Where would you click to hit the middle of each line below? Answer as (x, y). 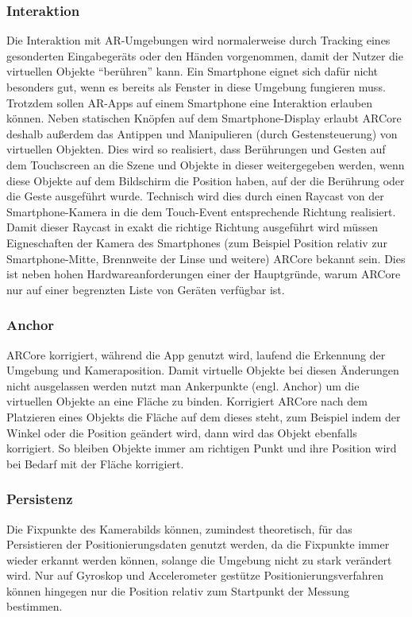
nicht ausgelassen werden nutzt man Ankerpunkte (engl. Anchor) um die (183, 385)
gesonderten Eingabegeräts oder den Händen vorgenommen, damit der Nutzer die (205, 55)
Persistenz (40, 499)
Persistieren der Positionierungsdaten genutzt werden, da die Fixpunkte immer (198, 544)
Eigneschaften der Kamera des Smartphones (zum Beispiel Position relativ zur (197, 242)
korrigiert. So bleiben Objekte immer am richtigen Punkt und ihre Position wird (202, 448)
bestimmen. (35, 606)
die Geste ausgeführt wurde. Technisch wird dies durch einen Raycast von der (195, 196)
